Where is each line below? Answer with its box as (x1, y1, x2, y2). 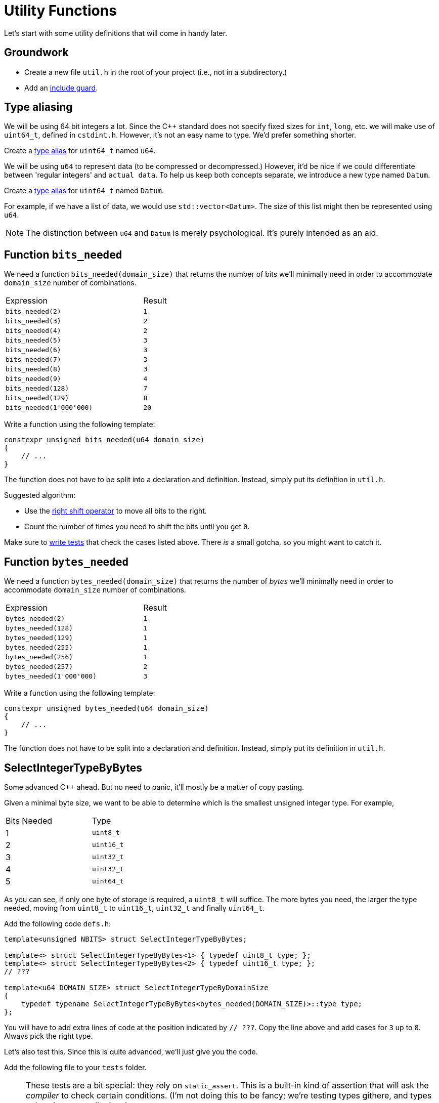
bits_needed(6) (6, 346, 61, 354)
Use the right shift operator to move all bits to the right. (24, 506, 207, 516)
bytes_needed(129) (6, 634, 73, 642)
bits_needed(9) (6, 375, 61, 383)
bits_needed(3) (6, 317, 61, 325)
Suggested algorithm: (4, 491, 76, 500)
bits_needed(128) (6, 385, 69, 393)
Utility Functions (4, 2, 117, 19)
